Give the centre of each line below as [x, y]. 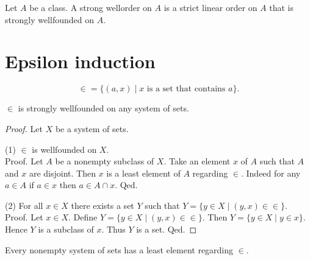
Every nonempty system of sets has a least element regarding [119, 249]
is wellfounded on [64, 149]
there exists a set [103, 205]
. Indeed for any [271, 173]
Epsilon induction [80, 61]
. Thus [114, 229]
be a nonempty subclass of [105, 161]
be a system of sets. [92, 128]
